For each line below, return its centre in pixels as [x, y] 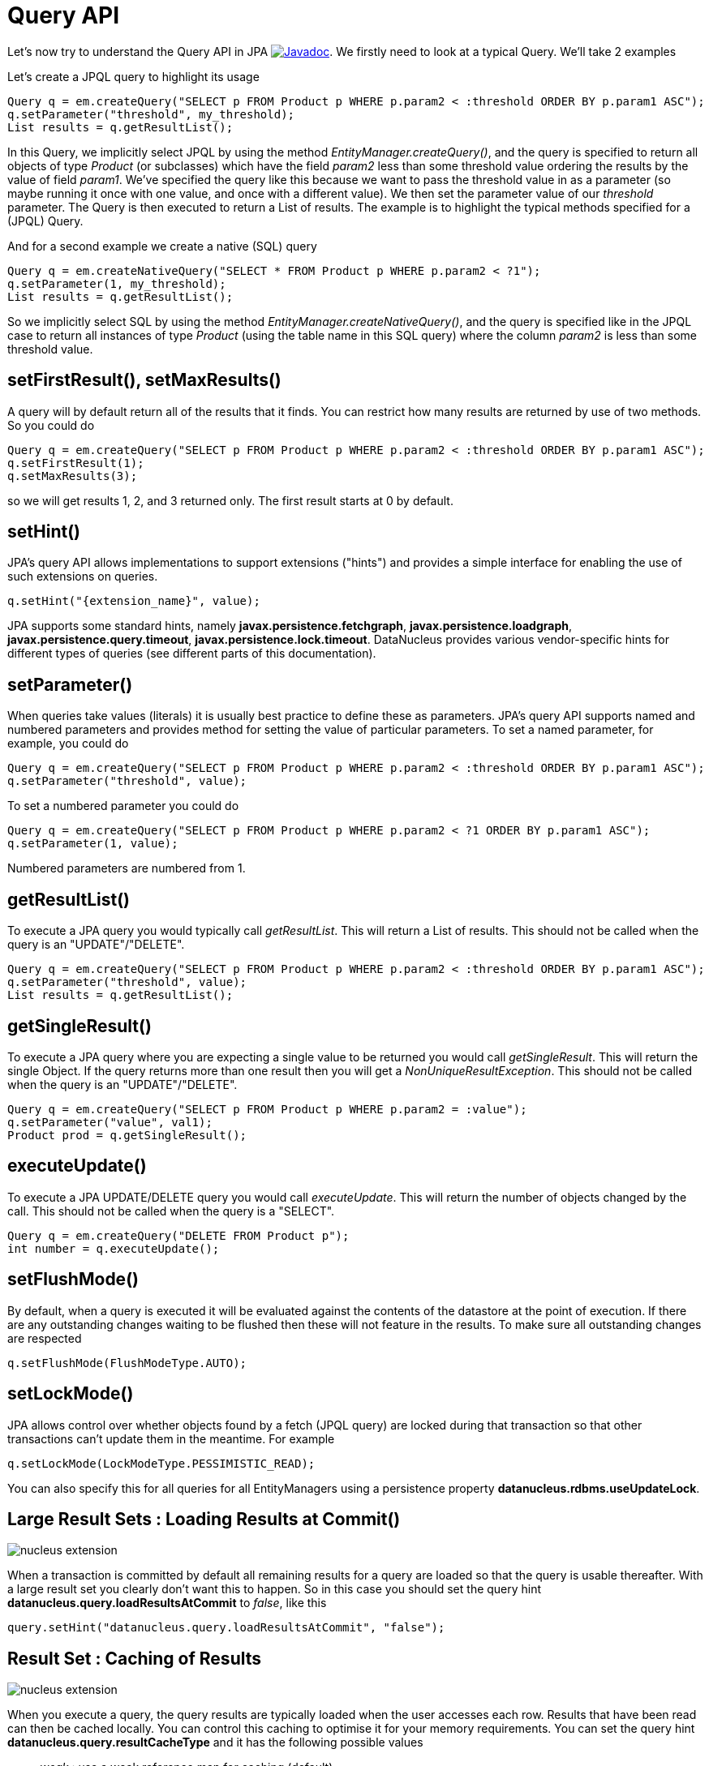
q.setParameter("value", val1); [110, 1122]
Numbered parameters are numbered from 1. [127, 868]
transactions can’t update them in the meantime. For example [171, 1438]
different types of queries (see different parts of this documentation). [192, 654]
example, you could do [68, 744]
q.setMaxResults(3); [73, 476]
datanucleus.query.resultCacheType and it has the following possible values [215, 1742]
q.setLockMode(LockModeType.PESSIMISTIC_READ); [161, 1463]
